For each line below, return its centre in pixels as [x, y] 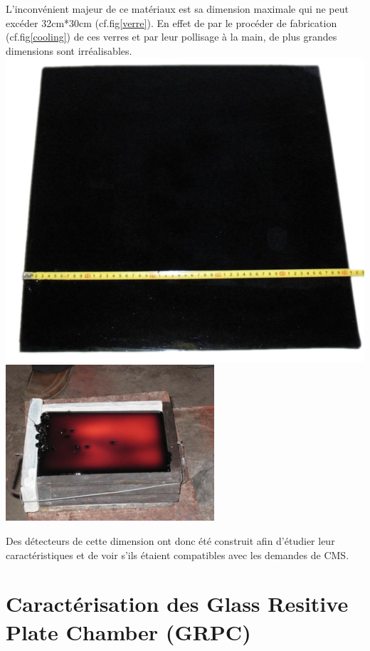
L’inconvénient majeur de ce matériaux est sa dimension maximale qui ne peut [177, 9]
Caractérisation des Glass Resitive [177, 604]
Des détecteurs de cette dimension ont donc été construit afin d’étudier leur [170, 541]
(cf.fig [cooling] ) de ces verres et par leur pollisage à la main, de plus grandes [171, 37]
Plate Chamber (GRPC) [128, 631]
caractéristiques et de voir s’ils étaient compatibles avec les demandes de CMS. [178, 554]
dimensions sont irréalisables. [69, 50]
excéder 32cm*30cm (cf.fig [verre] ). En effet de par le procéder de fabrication [171, 22]
